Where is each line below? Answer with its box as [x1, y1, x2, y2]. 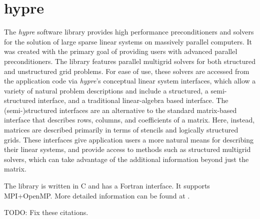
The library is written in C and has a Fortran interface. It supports [4, 180, 210, 191]
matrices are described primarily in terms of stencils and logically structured [4, 124, 238, 135]
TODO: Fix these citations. [4, 207, 88, 217]
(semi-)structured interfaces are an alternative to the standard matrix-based [4, 104, 237, 115]
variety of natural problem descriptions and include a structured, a [4, 85, 208, 95]
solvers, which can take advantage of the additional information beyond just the [4, 153, 249, 164]
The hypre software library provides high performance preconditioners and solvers [4, 26, 254, 37]
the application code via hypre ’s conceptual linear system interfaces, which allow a [4, 75, 256, 86]
